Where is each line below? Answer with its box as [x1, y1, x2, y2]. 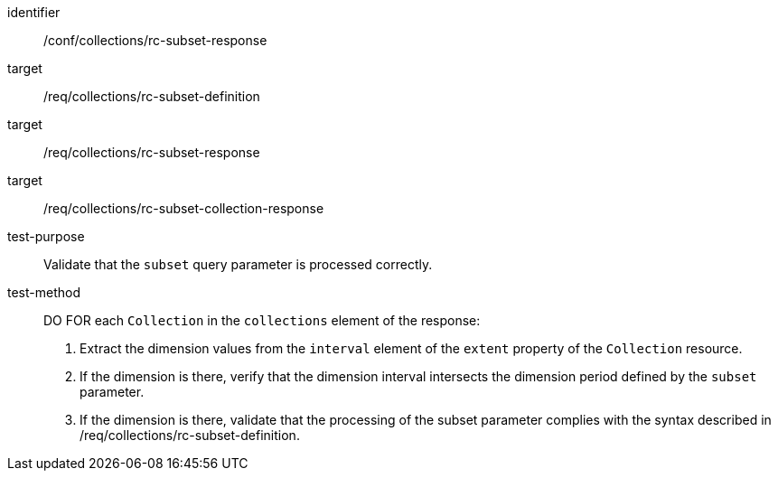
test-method [7, 285, 80, 300]
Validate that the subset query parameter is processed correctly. [43, 257, 433, 272]
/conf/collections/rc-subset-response [43, 33, 267, 48]
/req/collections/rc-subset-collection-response [43, 201, 324, 216]
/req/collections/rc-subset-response [43, 145, 260, 160]
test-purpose [7, 229, 85, 244]
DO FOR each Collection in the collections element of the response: [43, 313, 481, 328]
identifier [7, 5, 61, 20]
